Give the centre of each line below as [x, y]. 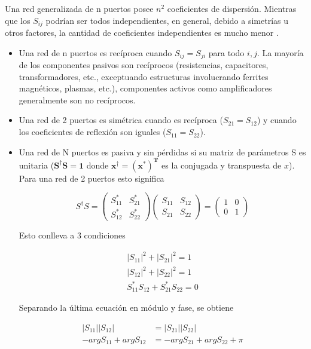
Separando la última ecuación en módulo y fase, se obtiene [126, 307]
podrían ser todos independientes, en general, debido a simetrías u [167, 20]
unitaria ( [36, 165]
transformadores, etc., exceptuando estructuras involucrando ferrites [144, 76]
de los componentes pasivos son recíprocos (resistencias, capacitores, [144, 65]
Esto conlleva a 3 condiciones [72, 235]
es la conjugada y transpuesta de [222, 165]
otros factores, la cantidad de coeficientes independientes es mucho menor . [142, 33]
